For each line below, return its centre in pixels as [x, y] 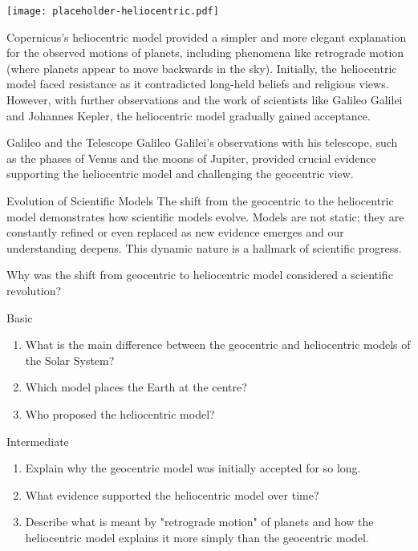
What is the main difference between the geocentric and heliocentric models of [218, 344]
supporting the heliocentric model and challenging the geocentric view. [180, 174]
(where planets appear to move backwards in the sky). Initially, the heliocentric [202, 68]
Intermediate [38, 441]
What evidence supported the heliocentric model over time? [172, 494]
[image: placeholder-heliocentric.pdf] [113, 11]
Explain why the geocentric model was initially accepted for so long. [193, 468]
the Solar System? [70, 360]
